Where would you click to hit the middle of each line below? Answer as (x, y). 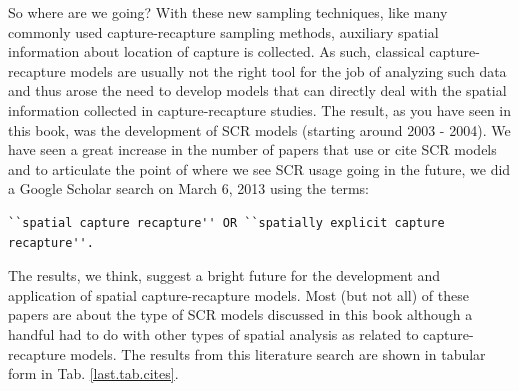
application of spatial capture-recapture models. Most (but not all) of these (238, 294)
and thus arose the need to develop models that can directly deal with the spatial (257, 90)
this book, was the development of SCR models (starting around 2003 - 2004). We (259, 129)
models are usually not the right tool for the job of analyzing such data (288, 70)
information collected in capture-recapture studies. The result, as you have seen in (260, 109)
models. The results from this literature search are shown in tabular (278, 353)
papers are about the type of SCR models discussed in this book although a (240, 314)
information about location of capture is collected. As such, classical (216, 51)
